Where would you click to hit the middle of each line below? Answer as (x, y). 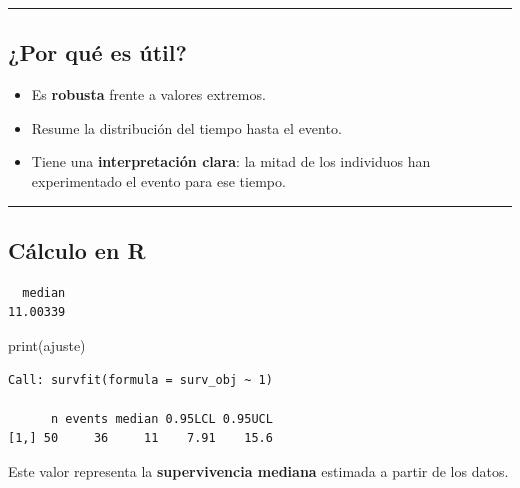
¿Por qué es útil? (97, 52)
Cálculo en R (77, 249)
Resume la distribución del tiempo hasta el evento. (186, 127)
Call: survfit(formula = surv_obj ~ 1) (140, 379)
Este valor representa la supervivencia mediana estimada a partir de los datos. (258, 470)
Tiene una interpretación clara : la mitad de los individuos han (231, 161)
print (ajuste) (47, 344)
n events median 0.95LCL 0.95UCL (161, 418)
